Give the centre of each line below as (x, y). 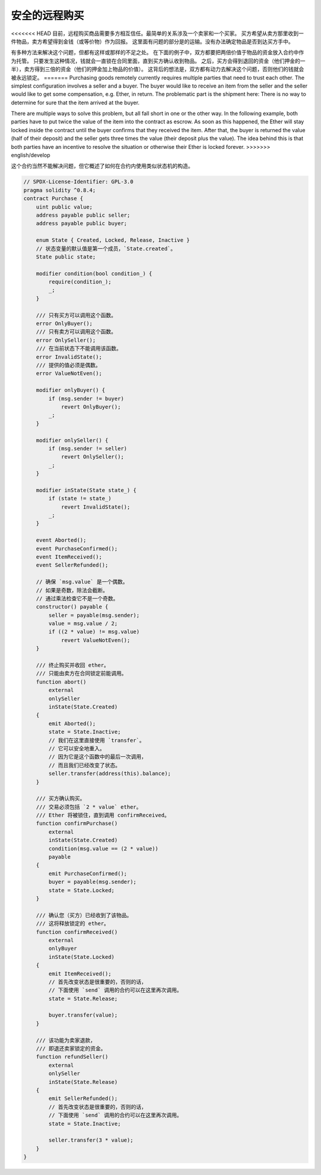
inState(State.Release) (83, 1082)
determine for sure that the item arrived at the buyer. (75, 102)
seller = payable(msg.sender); (94, 615)
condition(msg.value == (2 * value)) (103, 848)
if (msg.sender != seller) (88, 448)
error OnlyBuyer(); (64, 324)
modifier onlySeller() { (72, 440)
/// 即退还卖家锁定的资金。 (71, 1049)
